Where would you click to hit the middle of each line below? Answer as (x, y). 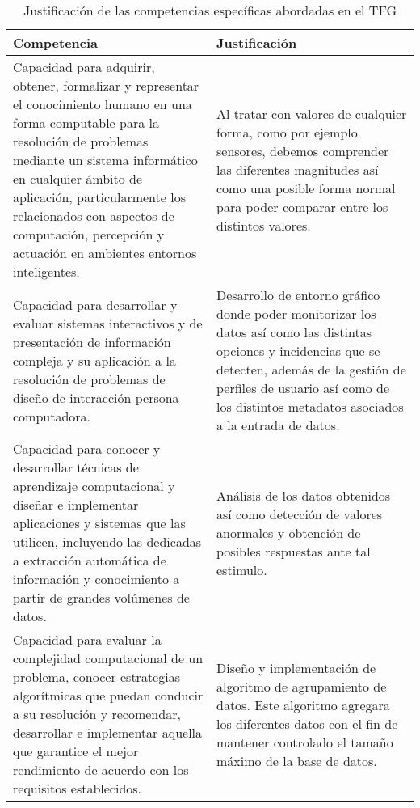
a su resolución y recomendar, (97, 714)
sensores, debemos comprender (303, 150)
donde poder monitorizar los (296, 313)
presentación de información (92, 341)
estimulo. (242, 569)
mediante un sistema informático (105, 160)
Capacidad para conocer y (87, 448)
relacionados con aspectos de (94, 216)
